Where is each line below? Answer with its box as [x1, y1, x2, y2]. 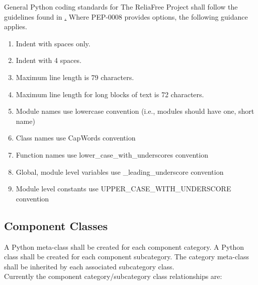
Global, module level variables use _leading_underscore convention [16, 166, 224, 177]
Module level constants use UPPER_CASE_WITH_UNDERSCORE [16, 183, 231, 194]
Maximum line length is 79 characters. [16, 72, 134, 82]
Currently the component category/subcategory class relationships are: [4, 271, 222, 281]
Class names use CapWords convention [16, 132, 136, 143]
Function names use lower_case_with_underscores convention [16, 149, 208, 160]
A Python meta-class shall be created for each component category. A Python [4, 241, 244, 252]
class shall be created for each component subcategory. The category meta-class [4, 251, 249, 262]
